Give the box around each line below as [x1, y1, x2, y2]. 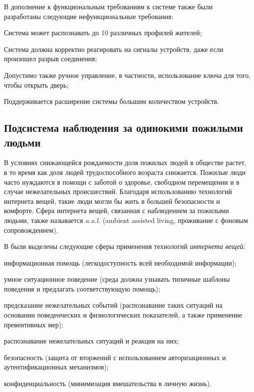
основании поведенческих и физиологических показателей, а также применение [4, 310, 242, 320]
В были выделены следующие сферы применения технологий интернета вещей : [4, 241, 246, 251]
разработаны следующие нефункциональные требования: [4, 11, 174, 21]
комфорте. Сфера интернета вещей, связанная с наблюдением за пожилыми [4, 205, 229, 216]
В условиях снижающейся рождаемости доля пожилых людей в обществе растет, [4, 157, 247, 168]
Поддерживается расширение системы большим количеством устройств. [4, 96, 219, 106]
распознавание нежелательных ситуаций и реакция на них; [4, 336, 179, 346]
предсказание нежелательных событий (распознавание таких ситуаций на [4, 300, 223, 310]
